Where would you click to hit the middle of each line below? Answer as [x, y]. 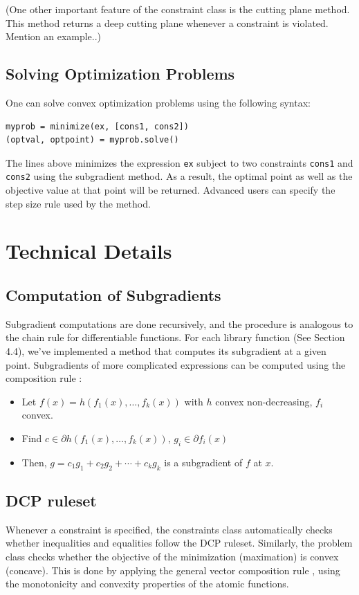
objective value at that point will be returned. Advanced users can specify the [171, 190]
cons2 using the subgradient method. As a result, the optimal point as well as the [179, 176]
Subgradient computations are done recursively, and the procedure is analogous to [179, 323]
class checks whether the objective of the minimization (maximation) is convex [172, 556]
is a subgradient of [203, 462]
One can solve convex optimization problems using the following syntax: [158, 102]
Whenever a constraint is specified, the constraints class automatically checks [169, 529]
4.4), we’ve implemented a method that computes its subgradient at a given [166, 351]
